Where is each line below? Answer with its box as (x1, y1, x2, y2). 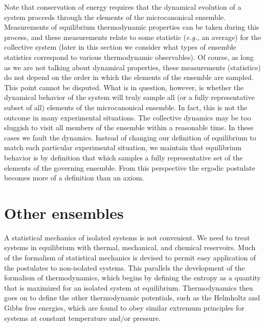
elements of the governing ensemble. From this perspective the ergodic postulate (4, 162, 255, 173)
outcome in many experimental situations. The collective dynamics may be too (4, 112, 251, 122)
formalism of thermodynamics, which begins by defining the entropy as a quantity (4, 272, 261, 283)
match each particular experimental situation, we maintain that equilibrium (4, 142, 241, 153)
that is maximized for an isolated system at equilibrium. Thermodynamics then (4, 282, 253, 293)
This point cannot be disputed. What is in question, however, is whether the (4, 81, 244, 92)
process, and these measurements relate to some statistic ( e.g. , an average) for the (4, 31, 261, 42)
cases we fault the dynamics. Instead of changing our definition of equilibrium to (4, 132, 256, 142)
